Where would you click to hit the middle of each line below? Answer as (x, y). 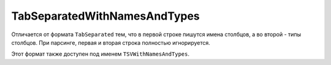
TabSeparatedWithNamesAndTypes (106, 16)
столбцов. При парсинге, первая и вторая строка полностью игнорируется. (111, 42)
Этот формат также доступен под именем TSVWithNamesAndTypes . (101, 54)
